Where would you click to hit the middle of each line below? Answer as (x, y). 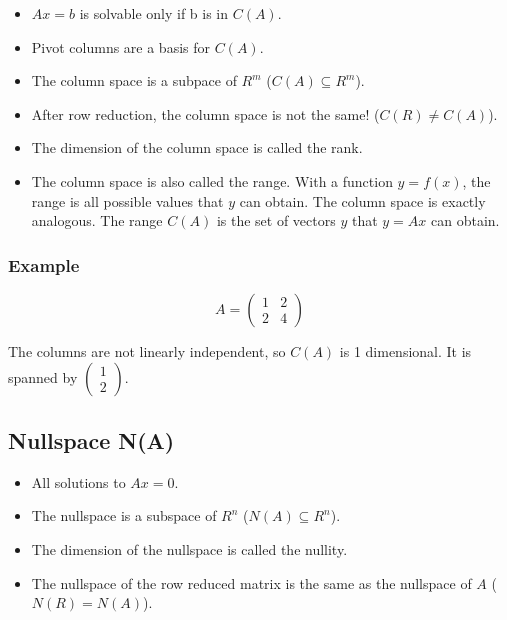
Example (44, 264)
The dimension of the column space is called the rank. (197, 147)
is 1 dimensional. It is (405, 350)
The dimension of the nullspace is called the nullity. (189, 548)
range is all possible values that (127, 200)
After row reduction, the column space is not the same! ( (205, 113)
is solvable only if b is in (154, 13)
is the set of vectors (276, 220)
